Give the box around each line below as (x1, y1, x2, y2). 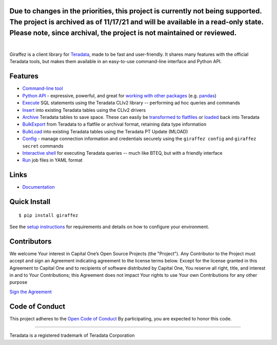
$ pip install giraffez (18, 212, 78, 218)
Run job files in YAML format (22, 157, 83, 164)
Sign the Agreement (9, 289, 52, 295)
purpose (9, 279, 28, 286)
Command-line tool (22, 85, 64, 92)
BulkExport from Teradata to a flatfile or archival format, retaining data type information (22, 121, 207, 128)
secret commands (22, 143, 64, 149)
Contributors (9, 237, 52, 246)
